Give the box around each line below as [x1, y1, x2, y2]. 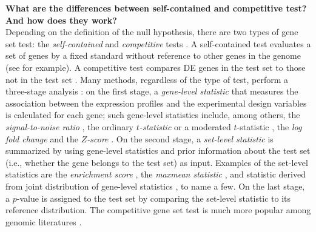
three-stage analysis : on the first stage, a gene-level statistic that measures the [5, 85, 298, 98]
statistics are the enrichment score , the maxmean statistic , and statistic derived [5, 168, 306, 181]
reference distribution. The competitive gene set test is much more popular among [5, 204, 311, 216]
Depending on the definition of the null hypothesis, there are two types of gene [5, 25, 298, 38]
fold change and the [5, 132, 79, 145]
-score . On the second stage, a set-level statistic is [87, 132, 274, 145]
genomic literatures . [5, 215, 82, 228]
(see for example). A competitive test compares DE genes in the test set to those [5, 61, 306, 73]
